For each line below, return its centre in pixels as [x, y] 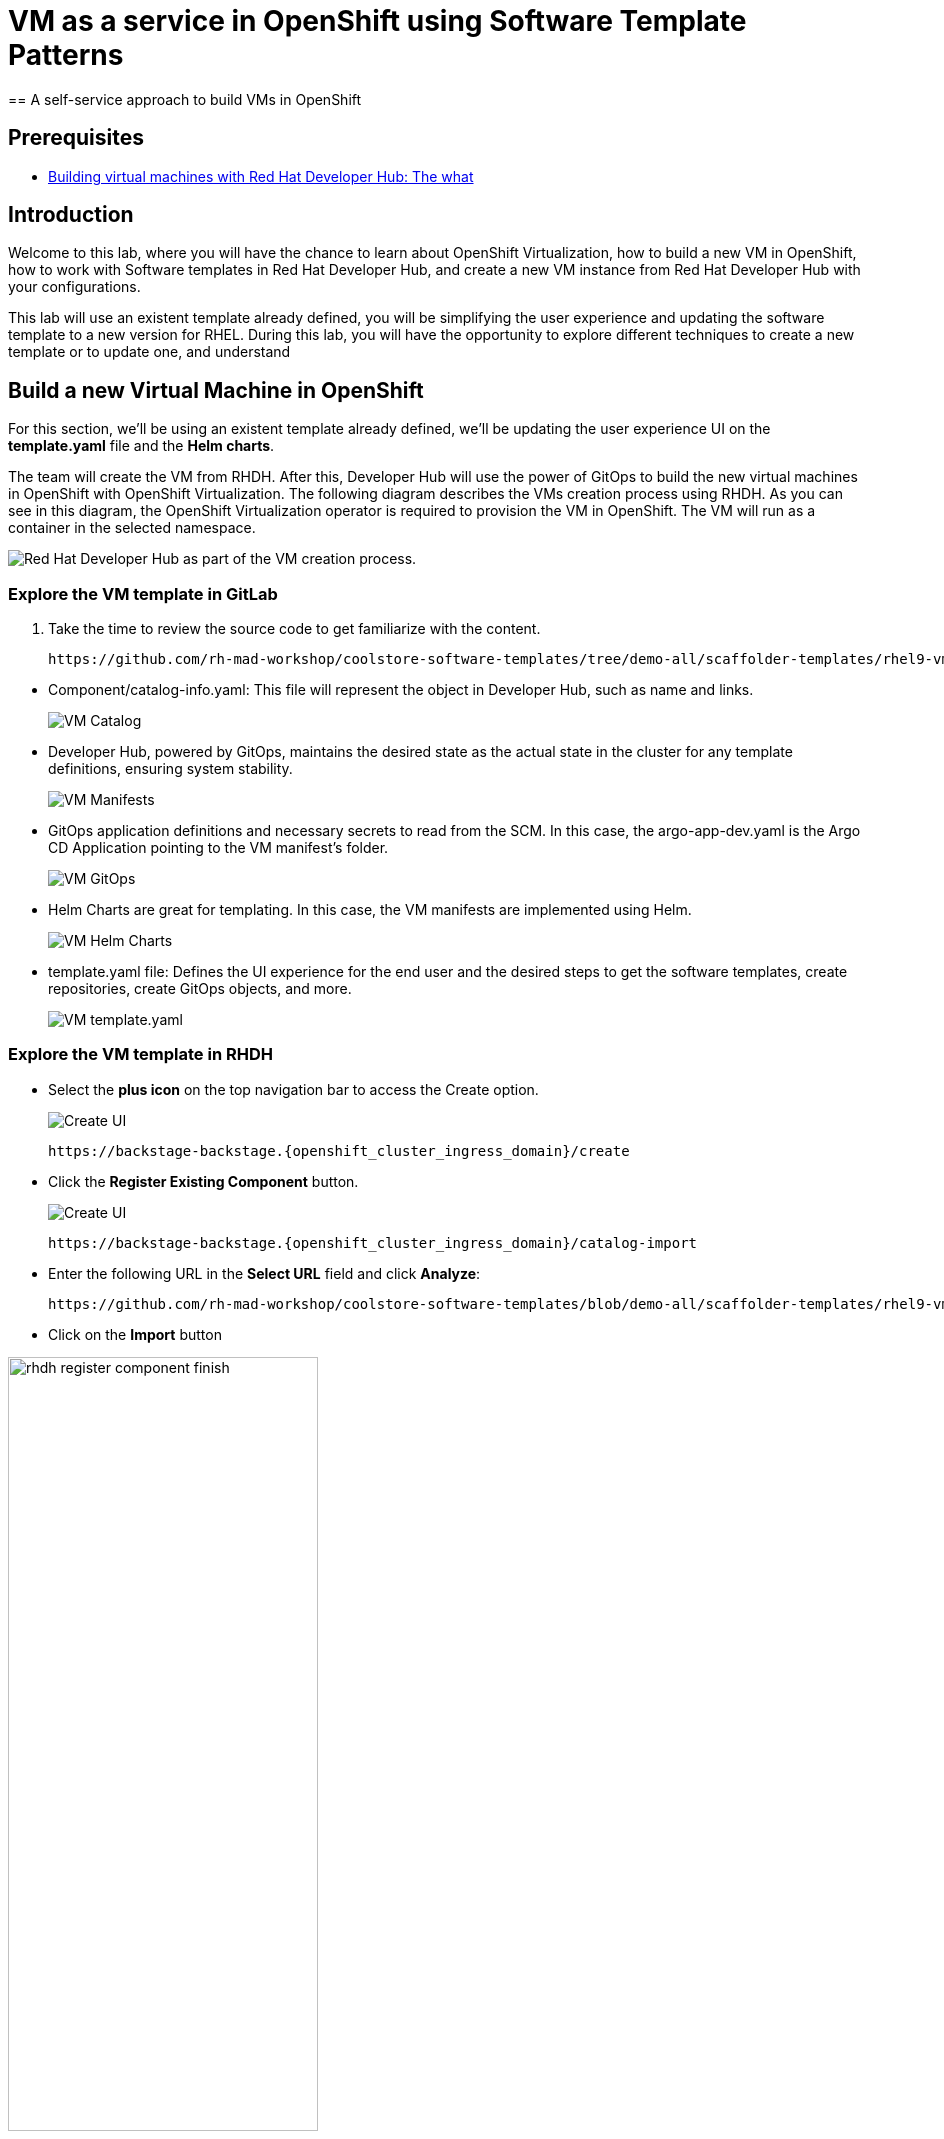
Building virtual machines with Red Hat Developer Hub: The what [261, 176]
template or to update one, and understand [149, 352]
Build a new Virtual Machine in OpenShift [216, 390]
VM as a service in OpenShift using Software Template [377, 21]
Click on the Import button [135, 1334]
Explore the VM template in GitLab [143, 593]
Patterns [66, 55]
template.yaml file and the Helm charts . [141, 446]
